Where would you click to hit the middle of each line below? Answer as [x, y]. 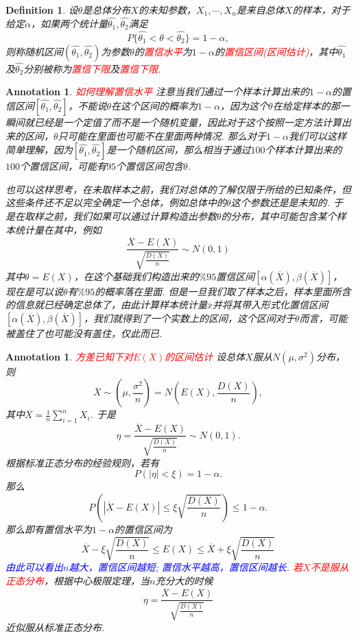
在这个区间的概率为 [154, 106]
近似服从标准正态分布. [55, 627]
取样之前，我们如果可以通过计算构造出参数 [120, 216]
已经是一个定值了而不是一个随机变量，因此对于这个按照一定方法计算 [188, 122]
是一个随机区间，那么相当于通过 [179, 150]
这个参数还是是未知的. [280, 203]
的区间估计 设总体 [205, 356]
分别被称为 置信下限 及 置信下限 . [92, 68]
